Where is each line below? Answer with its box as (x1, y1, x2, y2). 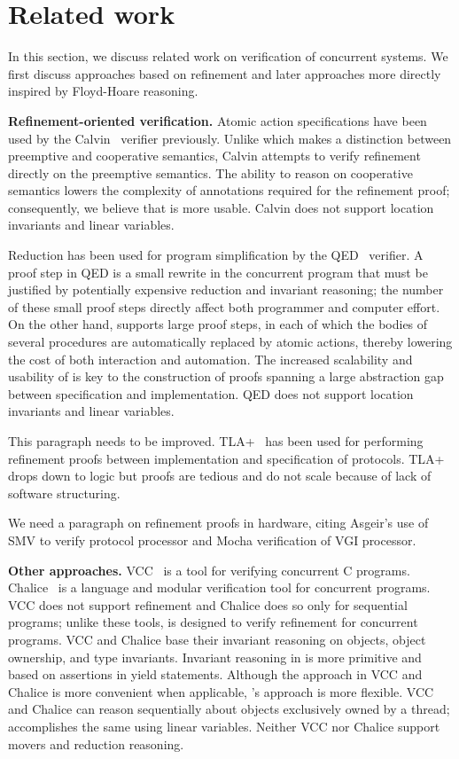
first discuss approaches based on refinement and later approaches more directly (8, 64, 441, 82)
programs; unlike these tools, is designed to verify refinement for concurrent (8, 613, 418, 631)
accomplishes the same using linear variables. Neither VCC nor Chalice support (8, 716, 440, 735)
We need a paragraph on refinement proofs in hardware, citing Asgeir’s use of (8, 513, 429, 532)
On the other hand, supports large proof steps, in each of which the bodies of (8, 315, 428, 333)
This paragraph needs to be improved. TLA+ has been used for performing (8, 432, 424, 450)
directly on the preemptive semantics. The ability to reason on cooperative (8, 163, 413, 182)
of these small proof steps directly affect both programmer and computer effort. (8, 297, 440, 316)
